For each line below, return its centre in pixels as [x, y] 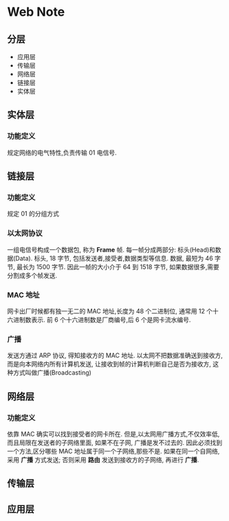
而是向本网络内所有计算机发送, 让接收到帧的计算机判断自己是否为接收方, [109, 364]
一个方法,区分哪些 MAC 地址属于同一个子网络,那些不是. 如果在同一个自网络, [113, 451]
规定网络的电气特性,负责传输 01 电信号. [62, 153]
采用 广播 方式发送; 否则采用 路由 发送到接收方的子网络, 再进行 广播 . [103, 459]
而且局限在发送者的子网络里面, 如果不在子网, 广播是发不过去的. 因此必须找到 [115, 442]
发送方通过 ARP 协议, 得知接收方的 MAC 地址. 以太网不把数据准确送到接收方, [115, 355]
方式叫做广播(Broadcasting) [52, 373]
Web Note [36, 12]
